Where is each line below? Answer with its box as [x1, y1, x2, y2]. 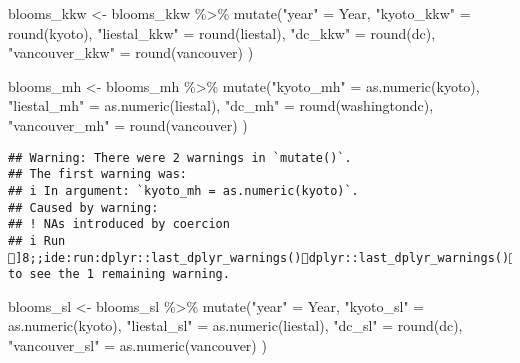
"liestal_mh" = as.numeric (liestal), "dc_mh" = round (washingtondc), [8, 95, 434, 116]
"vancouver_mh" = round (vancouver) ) [8, 114, 248, 135]
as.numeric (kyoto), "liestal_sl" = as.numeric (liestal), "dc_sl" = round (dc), [8, 315, 463, 336]
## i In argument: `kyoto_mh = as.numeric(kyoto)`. [8, 183, 359, 198]
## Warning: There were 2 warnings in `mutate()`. [8, 150, 352, 165]
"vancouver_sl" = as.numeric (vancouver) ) [8, 335, 267, 355]
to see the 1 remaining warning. [8, 267, 230, 282]
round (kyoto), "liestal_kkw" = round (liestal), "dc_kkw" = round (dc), [8, 22, 436, 43]
